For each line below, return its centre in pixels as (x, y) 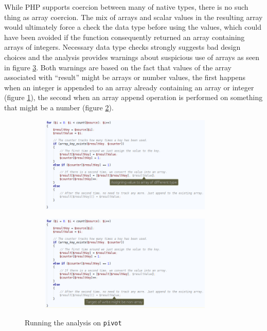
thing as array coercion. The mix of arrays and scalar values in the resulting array (133, 17)
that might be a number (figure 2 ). (59, 107)
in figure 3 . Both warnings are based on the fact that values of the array (118, 67)
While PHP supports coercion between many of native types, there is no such (126, 7)
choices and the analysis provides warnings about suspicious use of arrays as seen (132, 57)
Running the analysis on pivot (73, 322)
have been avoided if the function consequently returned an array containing (124, 37)
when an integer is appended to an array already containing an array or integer (129, 87)
